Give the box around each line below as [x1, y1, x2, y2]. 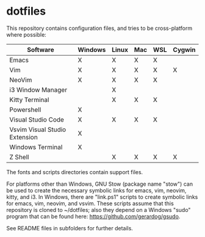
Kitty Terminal [9, 95, 49, 104]
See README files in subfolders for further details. [6, 224, 133, 232]
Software [27, 45, 55, 54]
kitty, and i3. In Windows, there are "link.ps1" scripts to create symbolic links [6, 193, 198, 200]
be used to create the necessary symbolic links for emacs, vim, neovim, [6, 186, 187, 194]
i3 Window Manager [9, 86, 68, 94]
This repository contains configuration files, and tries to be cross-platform [6, 24, 193, 32]
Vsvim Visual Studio [9, 125, 67, 134]
